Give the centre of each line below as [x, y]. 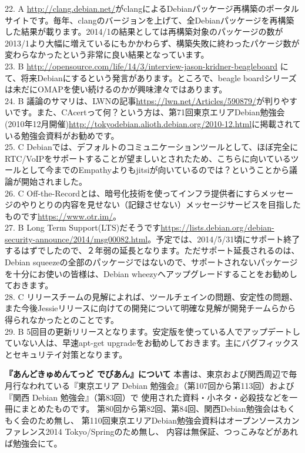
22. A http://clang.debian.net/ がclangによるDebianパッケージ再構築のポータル [152, 8]
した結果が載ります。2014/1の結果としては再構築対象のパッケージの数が [144, 31]
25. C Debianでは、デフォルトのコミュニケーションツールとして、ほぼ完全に [152, 147]
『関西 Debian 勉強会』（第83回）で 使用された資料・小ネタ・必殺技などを [147, 397]
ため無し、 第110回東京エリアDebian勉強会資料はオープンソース [160, 420]
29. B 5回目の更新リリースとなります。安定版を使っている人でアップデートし [152, 331]
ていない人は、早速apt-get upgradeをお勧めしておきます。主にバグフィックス [152, 343]
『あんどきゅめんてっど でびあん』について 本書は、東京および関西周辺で [147, 374]
